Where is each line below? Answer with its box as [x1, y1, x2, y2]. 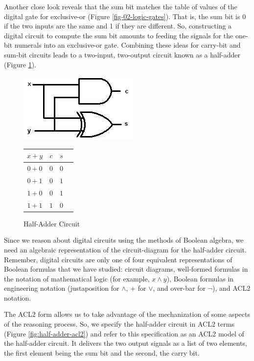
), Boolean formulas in [166, 273, 234, 283]
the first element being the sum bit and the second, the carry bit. [4, 347, 200, 358]
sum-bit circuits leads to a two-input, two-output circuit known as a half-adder [4, 49, 241, 59]
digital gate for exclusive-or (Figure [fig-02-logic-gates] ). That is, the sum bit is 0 [4, 11, 246, 21]
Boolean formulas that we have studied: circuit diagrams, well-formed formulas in [4, 264, 248, 274]
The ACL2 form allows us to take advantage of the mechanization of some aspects [4, 309, 250, 319]
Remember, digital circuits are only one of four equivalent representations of [4, 254, 232, 264]
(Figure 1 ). [4, 59, 36, 69]
